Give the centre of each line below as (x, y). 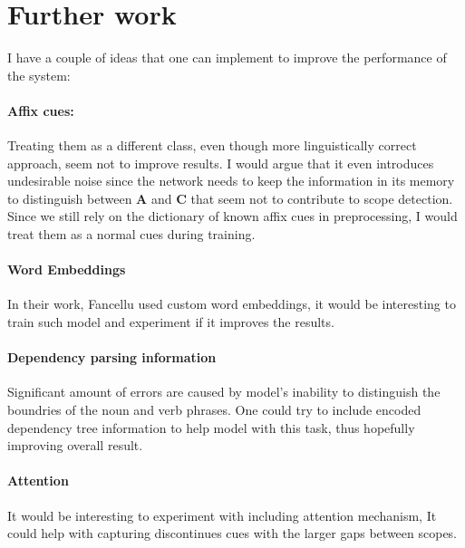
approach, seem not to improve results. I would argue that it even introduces (221, 163)
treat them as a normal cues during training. (131, 234)
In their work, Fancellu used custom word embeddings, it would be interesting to (232, 304)
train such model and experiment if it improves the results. (171, 322)
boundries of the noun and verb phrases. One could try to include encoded (214, 410)
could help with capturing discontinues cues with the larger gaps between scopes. (232, 533)
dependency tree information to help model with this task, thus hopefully (211, 427)
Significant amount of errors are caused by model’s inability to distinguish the (224, 392)
